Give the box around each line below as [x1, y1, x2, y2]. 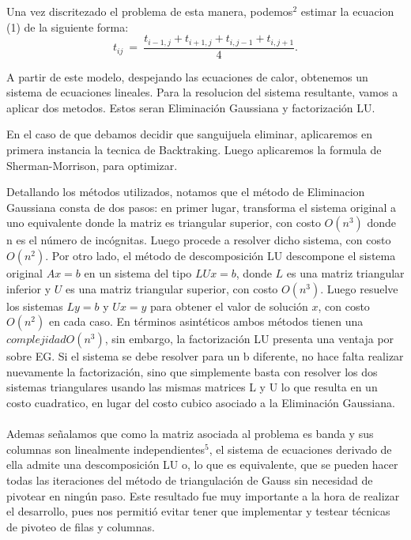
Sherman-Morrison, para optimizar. [6, 157, 178, 173]
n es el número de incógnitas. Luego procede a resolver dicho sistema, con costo [6, 232, 391, 248]
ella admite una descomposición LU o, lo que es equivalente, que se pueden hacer [6, 456, 398, 473]
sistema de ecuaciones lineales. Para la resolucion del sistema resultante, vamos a [6, 84, 398, 100]
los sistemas [6, 297, 63, 314]
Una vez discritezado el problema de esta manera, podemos [6, 3, 293, 19]
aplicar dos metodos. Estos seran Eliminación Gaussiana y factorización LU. [6, 99, 375, 115]
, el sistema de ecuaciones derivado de [209, 440, 392, 457]
